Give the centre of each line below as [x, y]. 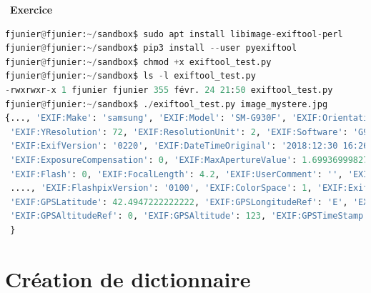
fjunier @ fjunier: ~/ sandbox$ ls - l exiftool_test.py [130, 76]
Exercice [31, 9]
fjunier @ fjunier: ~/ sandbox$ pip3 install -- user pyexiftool [151, 48]
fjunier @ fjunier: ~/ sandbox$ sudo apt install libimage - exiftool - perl [174, 34]
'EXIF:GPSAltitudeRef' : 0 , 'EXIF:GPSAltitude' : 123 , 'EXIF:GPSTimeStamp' [189, 216]
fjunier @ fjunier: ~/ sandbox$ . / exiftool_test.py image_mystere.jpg [167, 104]
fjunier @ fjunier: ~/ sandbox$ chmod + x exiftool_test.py [138, 62]
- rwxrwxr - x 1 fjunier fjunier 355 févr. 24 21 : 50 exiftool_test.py [169, 90]
